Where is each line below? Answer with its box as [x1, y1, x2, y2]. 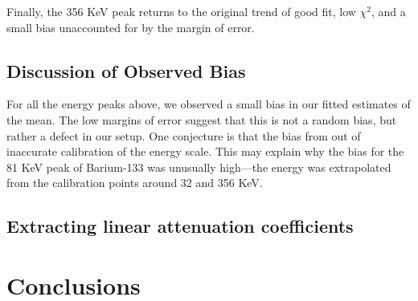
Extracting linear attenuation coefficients [6, 214, 354, 238]
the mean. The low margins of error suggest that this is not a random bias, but [6, 111, 397, 128]
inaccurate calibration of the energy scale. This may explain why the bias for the [6, 143, 404, 160]
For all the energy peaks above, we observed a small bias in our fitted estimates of [6, 96, 411, 112]
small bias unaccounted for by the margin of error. [6, 18, 255, 35]
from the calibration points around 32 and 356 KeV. [6, 174, 263, 191]
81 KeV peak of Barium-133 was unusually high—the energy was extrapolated [6, 158, 391, 175]
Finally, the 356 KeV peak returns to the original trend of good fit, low [6, 3, 356, 19]
